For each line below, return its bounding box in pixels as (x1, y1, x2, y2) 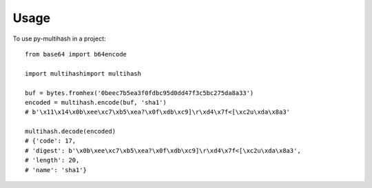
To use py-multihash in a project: (12, 34, 106, 43)
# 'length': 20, (25, 156, 80, 165)
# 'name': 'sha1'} (25, 166, 87, 174)
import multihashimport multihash (25, 70, 141, 77)
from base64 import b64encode (25, 50, 127, 58)
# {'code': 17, (25, 137, 76, 145)
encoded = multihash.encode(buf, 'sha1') (25, 98, 167, 106)
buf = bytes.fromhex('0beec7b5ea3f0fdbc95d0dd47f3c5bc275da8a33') (25, 89, 254, 96)
